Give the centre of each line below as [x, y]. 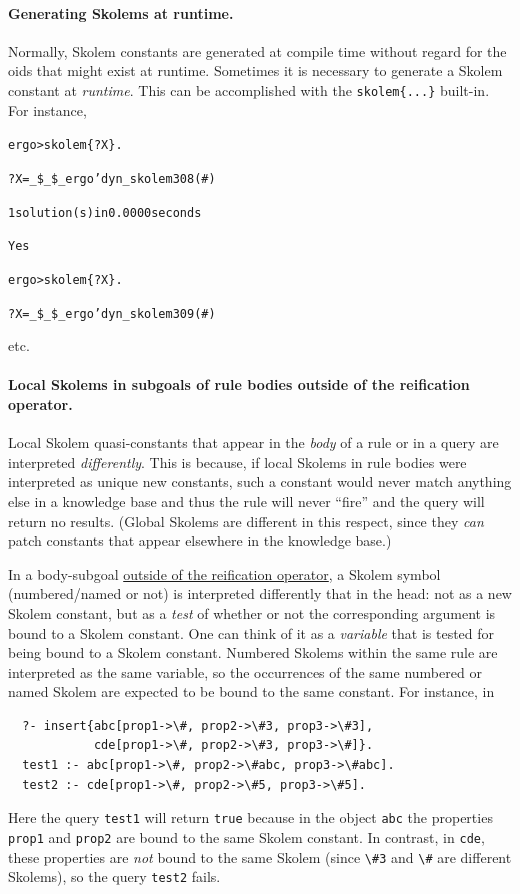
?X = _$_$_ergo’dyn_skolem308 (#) [112, 178]
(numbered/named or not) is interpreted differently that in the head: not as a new [260, 593]
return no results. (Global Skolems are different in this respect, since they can [246, 520]
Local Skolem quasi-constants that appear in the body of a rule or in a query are [253, 442]
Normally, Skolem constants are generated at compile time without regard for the [257, 50]
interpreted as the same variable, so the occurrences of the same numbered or [245, 671]
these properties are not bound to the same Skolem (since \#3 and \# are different [260, 856]
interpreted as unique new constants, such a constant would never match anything [260, 481]
